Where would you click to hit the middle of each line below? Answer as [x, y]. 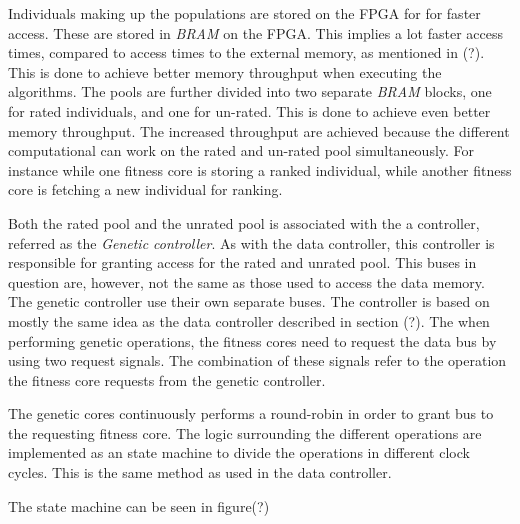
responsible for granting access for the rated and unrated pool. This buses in [242, 262]
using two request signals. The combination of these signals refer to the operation [257, 360]
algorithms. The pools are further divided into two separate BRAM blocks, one [250, 91]
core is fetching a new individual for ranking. [145, 189]
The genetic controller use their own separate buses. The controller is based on [249, 301]
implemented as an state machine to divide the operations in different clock [239, 452]
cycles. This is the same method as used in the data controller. [200, 472]
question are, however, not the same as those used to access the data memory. [246, 281]
